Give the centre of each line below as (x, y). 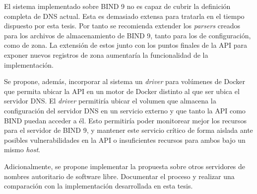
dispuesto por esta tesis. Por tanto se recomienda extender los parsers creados (122, 26)
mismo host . (22, 149)
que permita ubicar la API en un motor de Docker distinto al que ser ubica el (122, 91)
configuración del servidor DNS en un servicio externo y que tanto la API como (125, 110)
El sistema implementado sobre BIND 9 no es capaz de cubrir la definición (117, 6)
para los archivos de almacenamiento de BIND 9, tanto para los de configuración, (128, 35)
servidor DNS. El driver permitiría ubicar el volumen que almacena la (110, 101)
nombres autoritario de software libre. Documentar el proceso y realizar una (119, 176)
